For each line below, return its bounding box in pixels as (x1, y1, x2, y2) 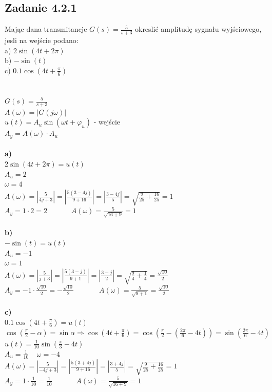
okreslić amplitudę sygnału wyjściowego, (134, 24, 262, 34)
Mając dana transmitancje (5, 24, 87, 34)
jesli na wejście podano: (5, 35, 79, 46)
